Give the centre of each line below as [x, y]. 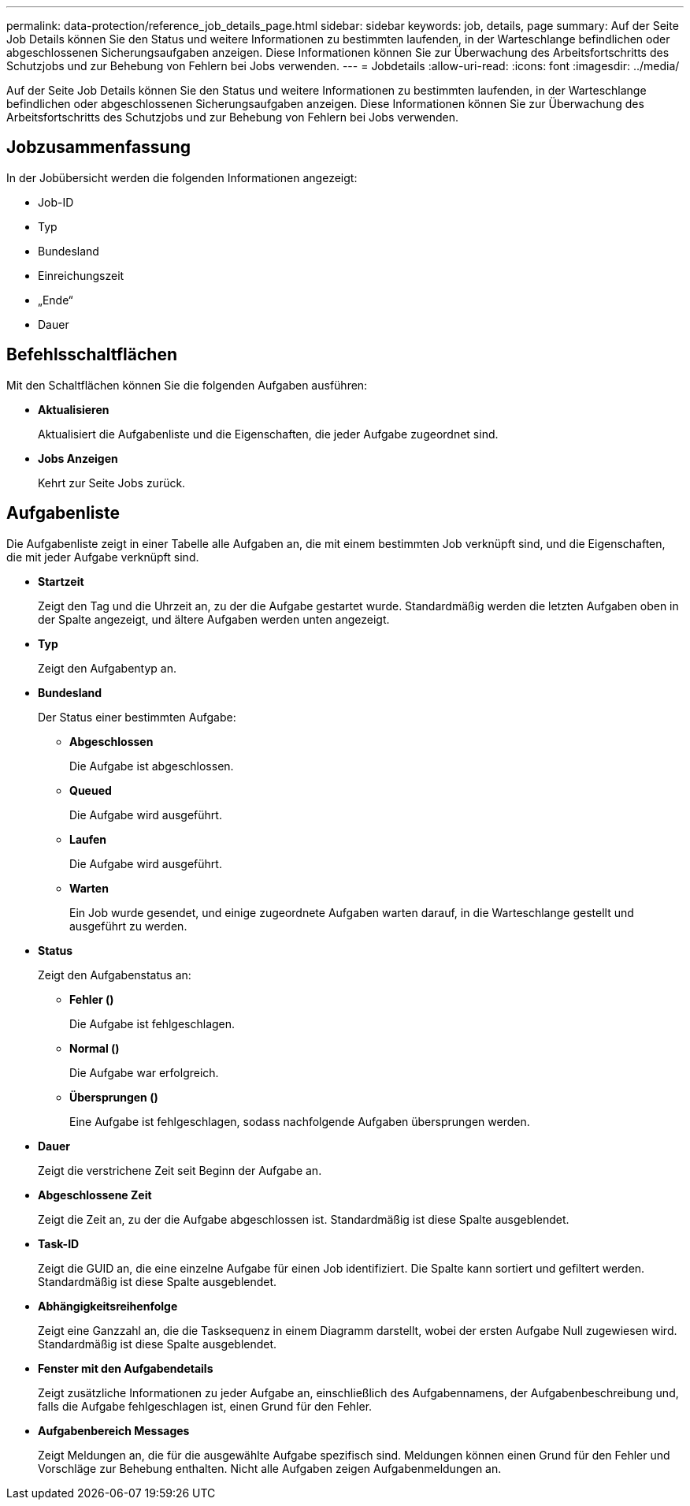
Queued [91, 790]
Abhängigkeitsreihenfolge [108, 1306]
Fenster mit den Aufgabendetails [126, 1368]
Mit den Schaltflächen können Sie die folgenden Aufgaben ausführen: [187, 385]
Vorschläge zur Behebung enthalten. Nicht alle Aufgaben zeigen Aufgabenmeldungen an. [270, 1468]
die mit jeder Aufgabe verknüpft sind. [103, 557]
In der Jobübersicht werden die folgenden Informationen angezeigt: [182, 177]
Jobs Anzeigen [78, 458]
